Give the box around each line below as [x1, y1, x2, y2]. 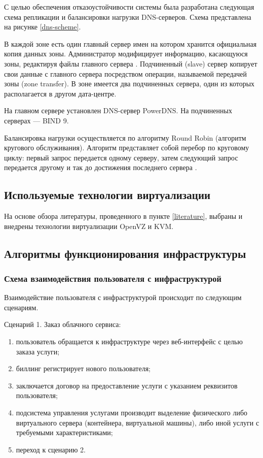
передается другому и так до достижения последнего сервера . [4, 162, 197, 173]
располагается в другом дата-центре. [4, 88, 117, 99]
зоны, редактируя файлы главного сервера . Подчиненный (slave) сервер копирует [4, 58, 257, 69]
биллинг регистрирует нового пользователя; [16, 363, 151, 374]
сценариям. [4, 302, 39, 312]
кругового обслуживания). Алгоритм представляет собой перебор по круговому [4, 142, 249, 153]
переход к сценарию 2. [16, 444, 86, 454]
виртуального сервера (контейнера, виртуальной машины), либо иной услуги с [16, 417, 259, 428]
